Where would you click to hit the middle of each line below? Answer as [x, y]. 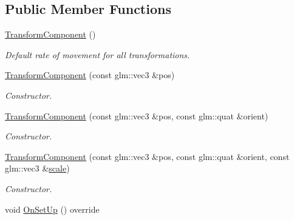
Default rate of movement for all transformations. [97, 54]
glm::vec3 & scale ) [37, 168]
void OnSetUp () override [52, 209]
